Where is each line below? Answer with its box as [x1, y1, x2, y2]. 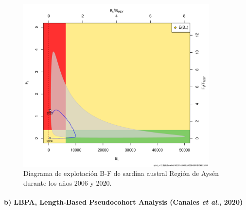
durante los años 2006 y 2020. [23, 178, 112, 188]
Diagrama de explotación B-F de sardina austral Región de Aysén [23, 168, 219, 178]
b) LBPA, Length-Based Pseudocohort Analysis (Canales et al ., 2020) [4, 197, 243, 207]
